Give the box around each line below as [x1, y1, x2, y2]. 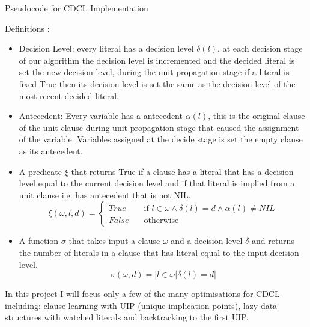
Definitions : [5, 22, 50, 34]
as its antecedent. [19, 144, 83, 157]
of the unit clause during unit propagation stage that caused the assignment [19, 121, 299, 133]
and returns [251, 234, 294, 247]
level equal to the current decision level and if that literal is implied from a [19, 177, 295, 189]
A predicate [19, 165, 62, 177]
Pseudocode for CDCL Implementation [5, 2, 148, 14]
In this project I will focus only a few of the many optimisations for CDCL [5, 287, 280, 300]
